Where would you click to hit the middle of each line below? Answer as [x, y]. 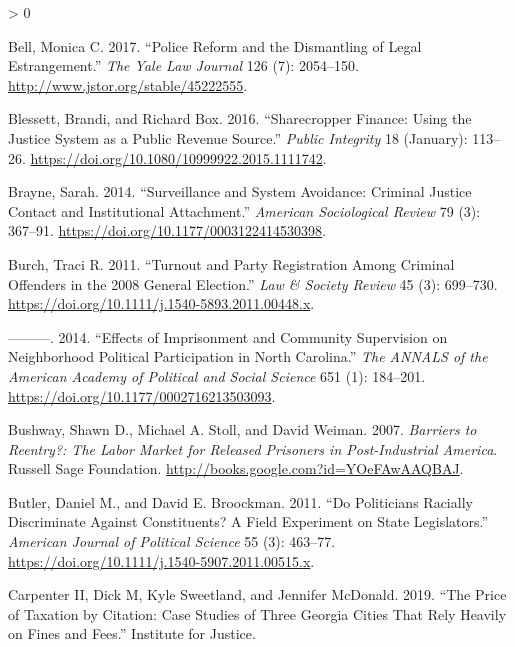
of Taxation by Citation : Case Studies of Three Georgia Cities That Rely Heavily [257, 613]
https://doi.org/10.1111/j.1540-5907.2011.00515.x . [161, 560]
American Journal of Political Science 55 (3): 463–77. [172, 541]
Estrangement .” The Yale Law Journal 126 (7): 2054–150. [183, 65]
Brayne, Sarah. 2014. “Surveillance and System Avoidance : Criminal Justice [240, 191]
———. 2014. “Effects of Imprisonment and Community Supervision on [228, 336]
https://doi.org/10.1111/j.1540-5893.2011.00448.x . [161, 303]
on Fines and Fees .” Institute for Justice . [132, 633]
